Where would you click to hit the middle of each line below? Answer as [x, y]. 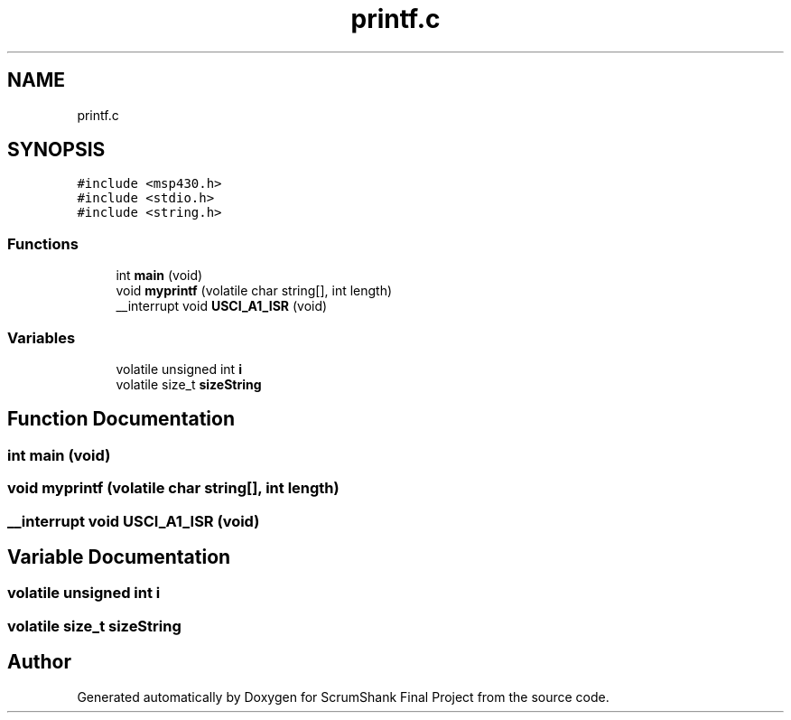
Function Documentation [121, 419]
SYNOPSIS [56, 150]
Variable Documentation [119, 556]
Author [39, 662]
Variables [42, 337]
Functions [43, 243]
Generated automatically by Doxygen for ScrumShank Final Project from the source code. [343, 697]
